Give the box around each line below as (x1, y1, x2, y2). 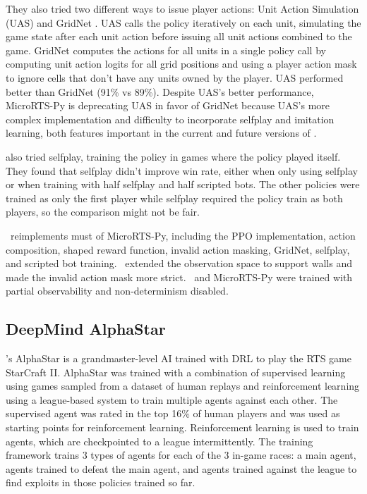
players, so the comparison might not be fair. (6, 204, 200, 219)
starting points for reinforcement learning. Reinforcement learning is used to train (6, 420, 359, 435)
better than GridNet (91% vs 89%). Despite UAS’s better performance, (6, 84, 314, 99)
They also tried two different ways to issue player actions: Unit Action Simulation (6, 1, 359, 16)
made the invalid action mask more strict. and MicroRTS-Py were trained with (6, 269, 353, 284)
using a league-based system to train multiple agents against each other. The (6, 392, 338, 407)
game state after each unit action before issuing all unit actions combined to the (6, 29, 352, 44)
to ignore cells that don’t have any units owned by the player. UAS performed (6, 70, 344, 85)
